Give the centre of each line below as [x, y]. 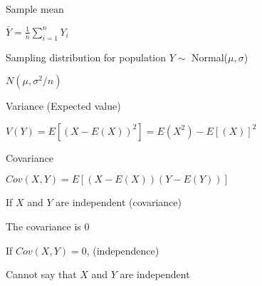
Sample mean [35, 9]
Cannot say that [41, 274]
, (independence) [123, 250]
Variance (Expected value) [63, 106]
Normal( [210, 57]
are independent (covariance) [119, 202]
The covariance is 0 [48, 226]
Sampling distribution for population [86, 57]
